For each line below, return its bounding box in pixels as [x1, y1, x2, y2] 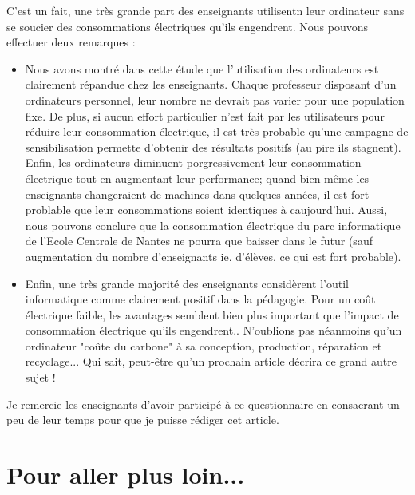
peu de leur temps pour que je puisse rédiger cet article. [6, 411, 279, 428]
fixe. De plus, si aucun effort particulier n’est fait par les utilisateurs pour [25, 107, 385, 124]
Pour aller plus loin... [6, 458, 245, 491]
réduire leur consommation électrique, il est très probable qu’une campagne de [25, 123, 409, 140]
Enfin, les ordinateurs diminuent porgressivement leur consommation [25, 154, 362, 171]
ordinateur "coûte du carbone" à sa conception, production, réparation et [25, 337, 382, 354]
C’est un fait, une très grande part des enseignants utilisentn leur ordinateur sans [6, 2, 405, 18]
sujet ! [25, 369, 56, 386]
